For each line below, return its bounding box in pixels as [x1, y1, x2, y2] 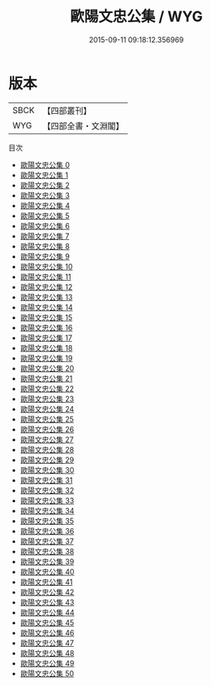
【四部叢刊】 [42, 105, 92, 116]
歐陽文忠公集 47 [19, 638, 75, 648]
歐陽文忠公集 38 [19, 546, 75, 556]
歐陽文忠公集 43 [19, 597, 75, 607]
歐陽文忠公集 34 [19, 505, 75, 515]
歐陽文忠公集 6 [19, 221, 71, 230]
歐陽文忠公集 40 [19, 566, 75, 576]
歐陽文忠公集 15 [19, 312, 73, 322]
